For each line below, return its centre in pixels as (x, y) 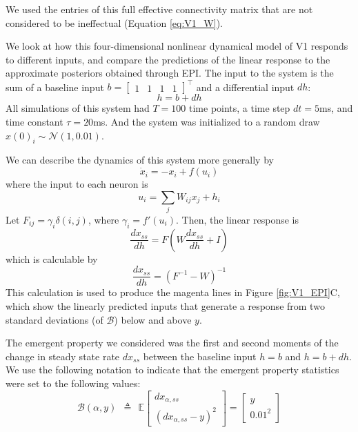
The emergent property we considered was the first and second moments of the (172, 343)
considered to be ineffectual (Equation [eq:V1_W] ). (114, 22)
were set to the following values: (73, 383)
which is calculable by (52, 258)
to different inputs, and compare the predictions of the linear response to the (168, 59)
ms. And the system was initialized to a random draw (207, 122)
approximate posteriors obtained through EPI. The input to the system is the (170, 73)
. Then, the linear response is (237, 219)
